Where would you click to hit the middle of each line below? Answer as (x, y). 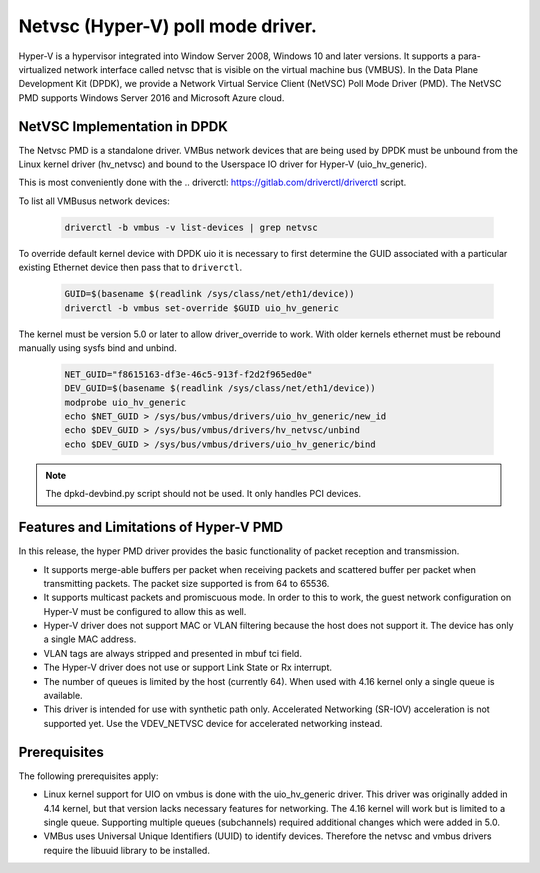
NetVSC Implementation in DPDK (123, 126)
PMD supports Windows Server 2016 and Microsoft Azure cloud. (151, 97)
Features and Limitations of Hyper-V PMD (151, 527)
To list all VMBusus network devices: (94, 201)
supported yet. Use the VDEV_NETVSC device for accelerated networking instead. (213, 723)
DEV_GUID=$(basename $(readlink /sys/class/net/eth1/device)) (220, 388)
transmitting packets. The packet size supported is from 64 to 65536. (186, 583)
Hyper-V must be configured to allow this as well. (145, 611)
